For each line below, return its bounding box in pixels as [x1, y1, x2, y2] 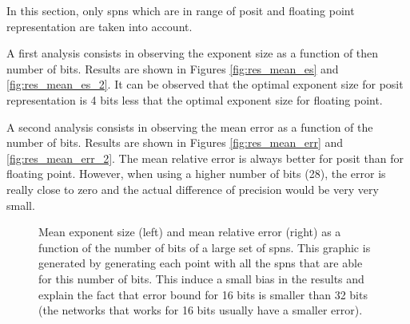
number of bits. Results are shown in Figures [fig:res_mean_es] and [6, 60, 339, 77]
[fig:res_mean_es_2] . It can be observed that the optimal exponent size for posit [6, 76, 404, 93]
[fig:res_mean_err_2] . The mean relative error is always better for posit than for [6, 149, 404, 166]
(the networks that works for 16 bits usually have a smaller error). [38, 302, 363, 318]
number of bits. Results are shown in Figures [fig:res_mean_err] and [6, 134, 344, 151]
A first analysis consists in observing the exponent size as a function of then [6, 45, 379, 61]
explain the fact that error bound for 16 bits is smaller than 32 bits [38, 286, 368, 302]
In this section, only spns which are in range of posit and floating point [6, 2, 355, 18]
